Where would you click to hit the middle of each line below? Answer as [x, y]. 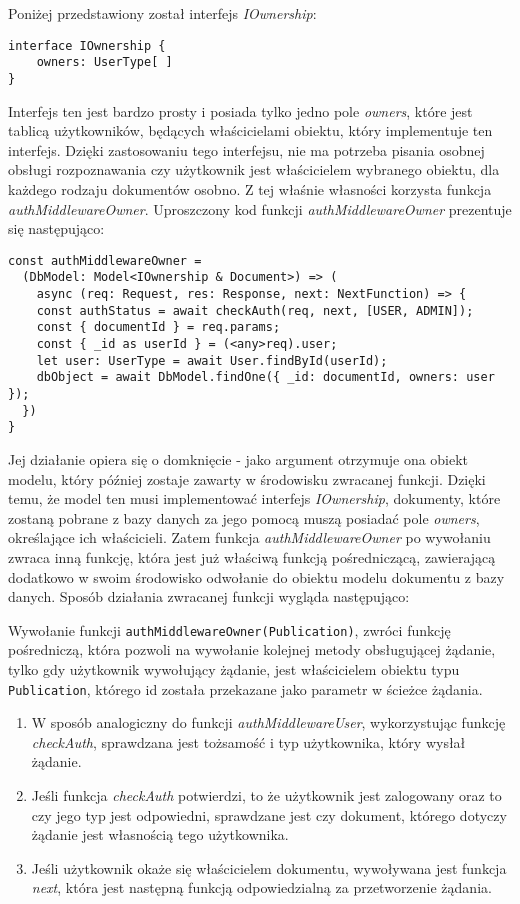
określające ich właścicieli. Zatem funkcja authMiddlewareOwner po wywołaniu [249, 537]
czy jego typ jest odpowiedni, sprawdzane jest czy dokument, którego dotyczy [269, 814]
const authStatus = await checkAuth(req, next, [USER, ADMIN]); [255, 310]
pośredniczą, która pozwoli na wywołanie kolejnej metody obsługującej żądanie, [252, 649]
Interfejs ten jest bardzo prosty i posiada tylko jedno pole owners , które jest [240, 110]
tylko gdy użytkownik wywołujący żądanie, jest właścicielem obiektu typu [234, 668]
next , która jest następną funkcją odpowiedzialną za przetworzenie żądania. [261, 887]
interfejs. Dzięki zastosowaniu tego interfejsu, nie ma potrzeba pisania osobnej [246, 149]
